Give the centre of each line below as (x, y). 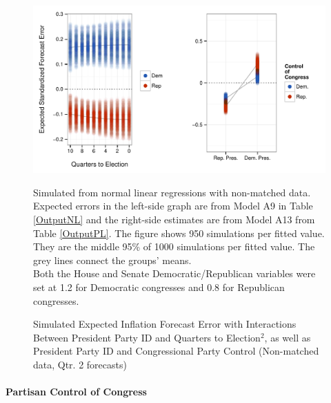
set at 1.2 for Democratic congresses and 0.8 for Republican (159, 287)
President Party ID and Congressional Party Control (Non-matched (176, 351)
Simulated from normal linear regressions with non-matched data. (172, 192)
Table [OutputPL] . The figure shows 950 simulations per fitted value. (179, 233)
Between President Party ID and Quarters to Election (147, 337)
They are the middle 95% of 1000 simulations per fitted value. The (174, 246)
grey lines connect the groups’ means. (112, 260)
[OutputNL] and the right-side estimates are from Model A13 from (174, 219)
